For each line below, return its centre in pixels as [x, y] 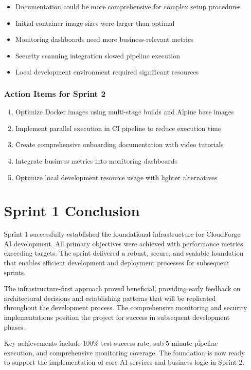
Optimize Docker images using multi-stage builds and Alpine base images [125, 112]
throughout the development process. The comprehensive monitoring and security [125, 307]
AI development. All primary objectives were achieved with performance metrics [124, 243]
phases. [15, 326]
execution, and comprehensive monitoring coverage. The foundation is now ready [125, 352]
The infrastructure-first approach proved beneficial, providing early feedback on [122, 288]
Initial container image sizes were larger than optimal [95, 23]
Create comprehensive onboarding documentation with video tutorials [119, 144]
